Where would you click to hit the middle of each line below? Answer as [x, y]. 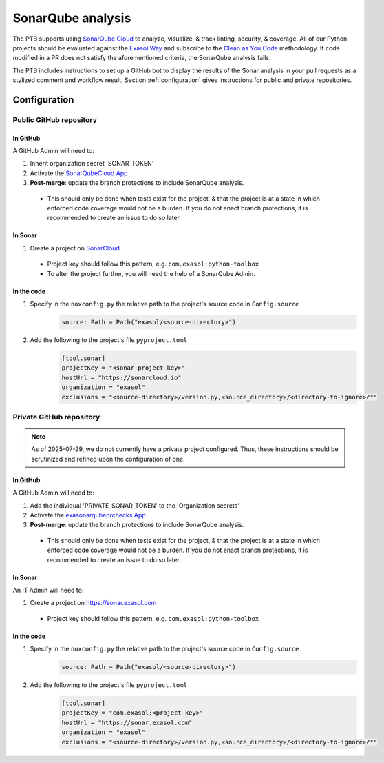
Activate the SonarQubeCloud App [79, 173]
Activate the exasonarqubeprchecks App [88, 515]
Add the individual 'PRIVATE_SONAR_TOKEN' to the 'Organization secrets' [135, 505]
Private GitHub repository [56, 417]
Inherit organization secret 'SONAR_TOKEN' [92, 163]
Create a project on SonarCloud [75, 248]
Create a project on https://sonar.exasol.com [93, 603]
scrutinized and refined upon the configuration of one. [108, 459]
